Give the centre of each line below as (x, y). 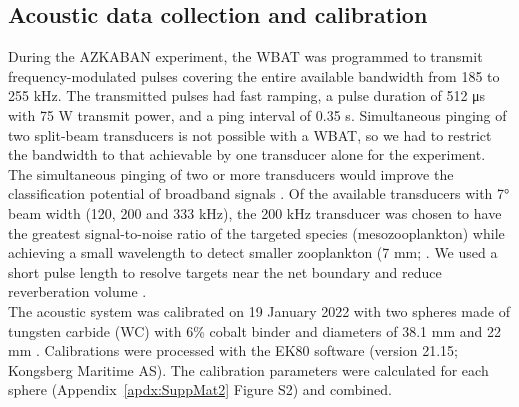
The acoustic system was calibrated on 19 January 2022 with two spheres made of (259, 310)
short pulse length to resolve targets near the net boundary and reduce (225, 271)
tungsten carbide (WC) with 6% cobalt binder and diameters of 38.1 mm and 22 (254, 330)
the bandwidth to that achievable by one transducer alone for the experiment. (247, 154)
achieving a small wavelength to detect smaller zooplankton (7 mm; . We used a (253, 252)
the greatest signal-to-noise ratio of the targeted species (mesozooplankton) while (256, 232)
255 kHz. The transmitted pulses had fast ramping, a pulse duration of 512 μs (247, 95)
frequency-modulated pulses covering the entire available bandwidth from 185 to (254, 75)
